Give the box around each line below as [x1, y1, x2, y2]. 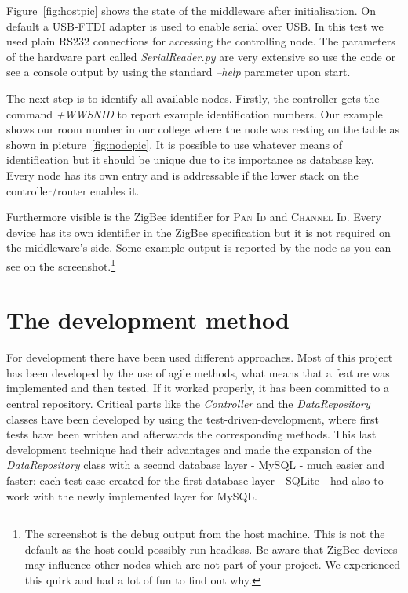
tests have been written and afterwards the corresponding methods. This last [6, 426, 377, 442]
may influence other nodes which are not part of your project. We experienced [24, 556, 401, 573]
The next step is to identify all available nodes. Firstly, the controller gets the [6, 89, 380, 106]
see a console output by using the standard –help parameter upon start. [6, 64, 351, 80]
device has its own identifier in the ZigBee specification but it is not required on [6, 224, 391, 240]
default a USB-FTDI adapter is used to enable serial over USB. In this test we [6, 17, 384, 34]
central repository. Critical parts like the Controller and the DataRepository [6, 395, 370, 412]
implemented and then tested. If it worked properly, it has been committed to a [6, 380, 389, 396]
